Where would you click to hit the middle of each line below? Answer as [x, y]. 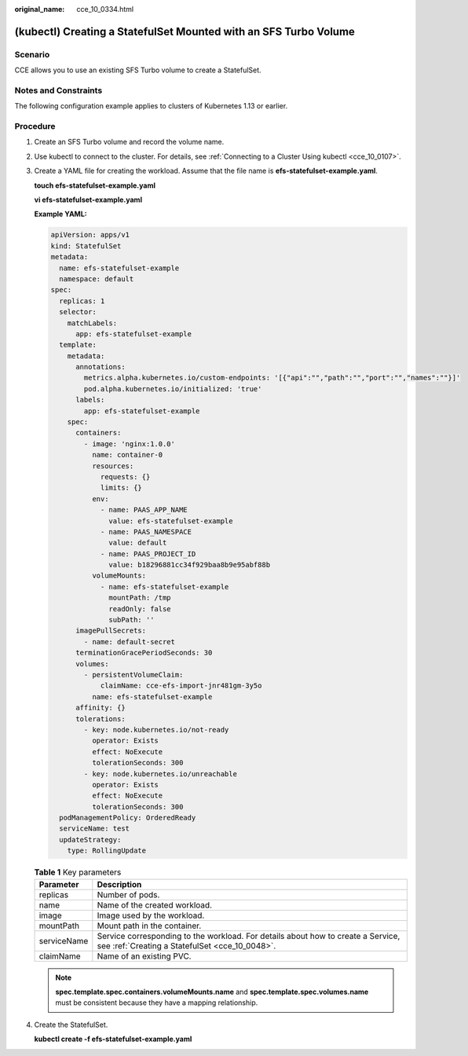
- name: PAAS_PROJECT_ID [148, 554]
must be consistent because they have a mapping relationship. [157, 1003]
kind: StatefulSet [86, 246]
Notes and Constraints [58, 90]
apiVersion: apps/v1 [90, 235]
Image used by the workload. [151, 915]
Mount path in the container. [149, 926]
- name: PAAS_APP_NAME [144, 510]
